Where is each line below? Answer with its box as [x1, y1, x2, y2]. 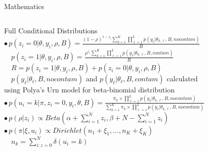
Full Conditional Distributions [4, 25, 98, 35]
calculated [167, 73, 198, 84]
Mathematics [4, 1, 45, 11]
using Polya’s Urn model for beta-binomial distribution [4, 84, 175, 95]
